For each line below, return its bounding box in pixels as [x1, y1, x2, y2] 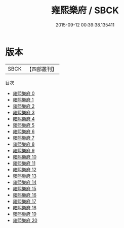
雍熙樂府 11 [12, 160, 36, 166]
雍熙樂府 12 [12, 166, 36, 173]
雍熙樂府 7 [12, 135, 34, 141]
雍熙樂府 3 [12, 109, 35, 115]
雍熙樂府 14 [12, 179, 37, 185]
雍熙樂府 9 [12, 147, 35, 153]
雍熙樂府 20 [12, 217, 38, 223]
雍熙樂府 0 [12, 90, 35, 96]
